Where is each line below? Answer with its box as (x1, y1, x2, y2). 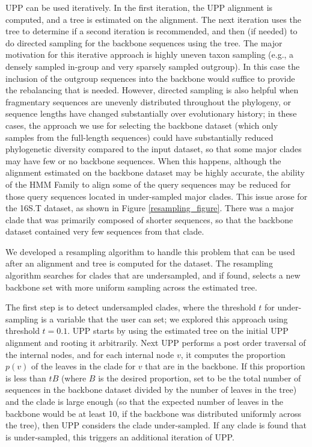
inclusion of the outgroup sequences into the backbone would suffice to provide (5, 72, 295, 84)
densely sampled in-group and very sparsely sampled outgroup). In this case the (5, 60, 300, 72)
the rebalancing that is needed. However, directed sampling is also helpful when (5, 84, 299, 96)
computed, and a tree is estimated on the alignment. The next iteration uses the (5, 13, 301, 25)
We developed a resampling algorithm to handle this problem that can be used (5, 245, 295, 257)
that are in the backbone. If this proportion (145, 360, 305, 372)
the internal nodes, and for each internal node (5, 348, 174, 360)
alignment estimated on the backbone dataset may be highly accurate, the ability (5, 166, 305, 179)
